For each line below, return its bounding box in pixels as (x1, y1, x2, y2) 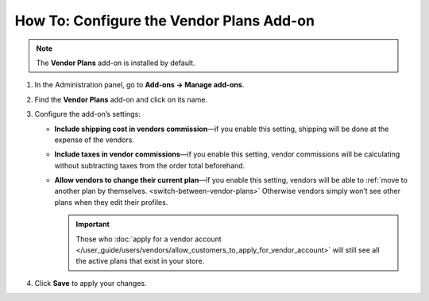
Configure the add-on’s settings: (34, 110, 141, 119)
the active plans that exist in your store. (75, 257, 205, 266)
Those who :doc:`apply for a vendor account (75, 234, 222, 244)
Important (75, 219, 110, 230)
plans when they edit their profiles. (54, 197, 168, 206)
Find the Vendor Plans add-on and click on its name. (34, 95, 208, 104)
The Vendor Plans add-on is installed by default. (36, 58, 195, 68)
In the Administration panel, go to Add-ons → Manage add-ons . (34, 80, 245, 90)
